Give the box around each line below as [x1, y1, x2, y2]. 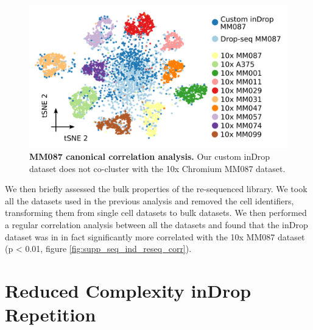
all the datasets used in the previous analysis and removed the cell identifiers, [5, 194, 294, 207]
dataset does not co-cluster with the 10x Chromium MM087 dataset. [29, 162, 286, 174]
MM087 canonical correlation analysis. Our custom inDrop [29, 149, 270, 162]
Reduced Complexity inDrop [5, 278, 251, 303]
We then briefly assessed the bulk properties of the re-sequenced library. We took [5, 182, 308, 195]
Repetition [5, 302, 96, 327]
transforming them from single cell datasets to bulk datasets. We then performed [5, 206, 307, 219]
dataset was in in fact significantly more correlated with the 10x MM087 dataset [5, 230, 305, 243]
